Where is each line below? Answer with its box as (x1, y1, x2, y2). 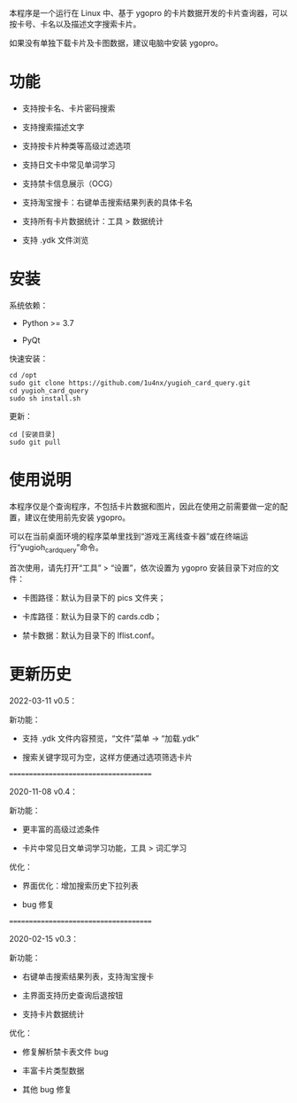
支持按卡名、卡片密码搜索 (21, 103, 116, 113)
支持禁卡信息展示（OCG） (21, 178, 118, 189)
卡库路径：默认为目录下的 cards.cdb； (21, 610, 162, 622)
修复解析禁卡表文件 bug (21, 1046, 109, 1057)
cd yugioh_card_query (9, 386, 89, 395)
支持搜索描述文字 (21, 121, 85, 132)
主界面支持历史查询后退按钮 (21, 990, 124, 1000)
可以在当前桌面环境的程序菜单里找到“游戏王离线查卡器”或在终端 (9, 531, 241, 541)
